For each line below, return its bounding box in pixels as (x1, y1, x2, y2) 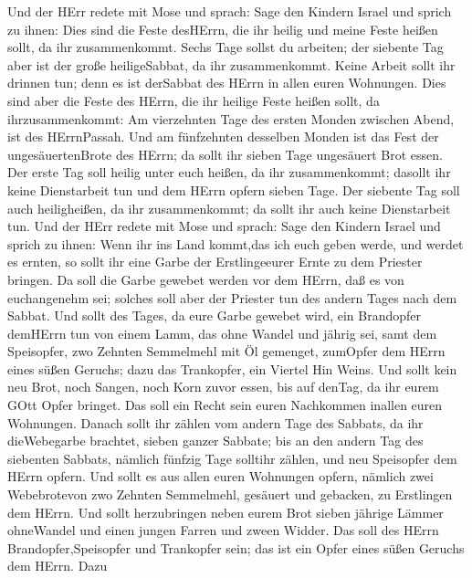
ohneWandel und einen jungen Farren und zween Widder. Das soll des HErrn (7, 520, 439, 540)
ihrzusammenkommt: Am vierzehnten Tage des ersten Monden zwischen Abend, (7, 109, 455, 128)
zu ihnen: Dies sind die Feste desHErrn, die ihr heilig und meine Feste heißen (7, 19, 438, 38)
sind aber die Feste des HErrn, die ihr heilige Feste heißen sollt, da (7, 90, 380, 110)
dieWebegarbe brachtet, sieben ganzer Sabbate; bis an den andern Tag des (7, 431, 424, 450)
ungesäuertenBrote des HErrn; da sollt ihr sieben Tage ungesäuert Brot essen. (7, 144, 443, 163)
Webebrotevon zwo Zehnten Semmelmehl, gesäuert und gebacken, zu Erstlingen (7, 485, 453, 504)
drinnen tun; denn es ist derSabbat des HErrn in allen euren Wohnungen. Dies (7, 73, 446, 92)
